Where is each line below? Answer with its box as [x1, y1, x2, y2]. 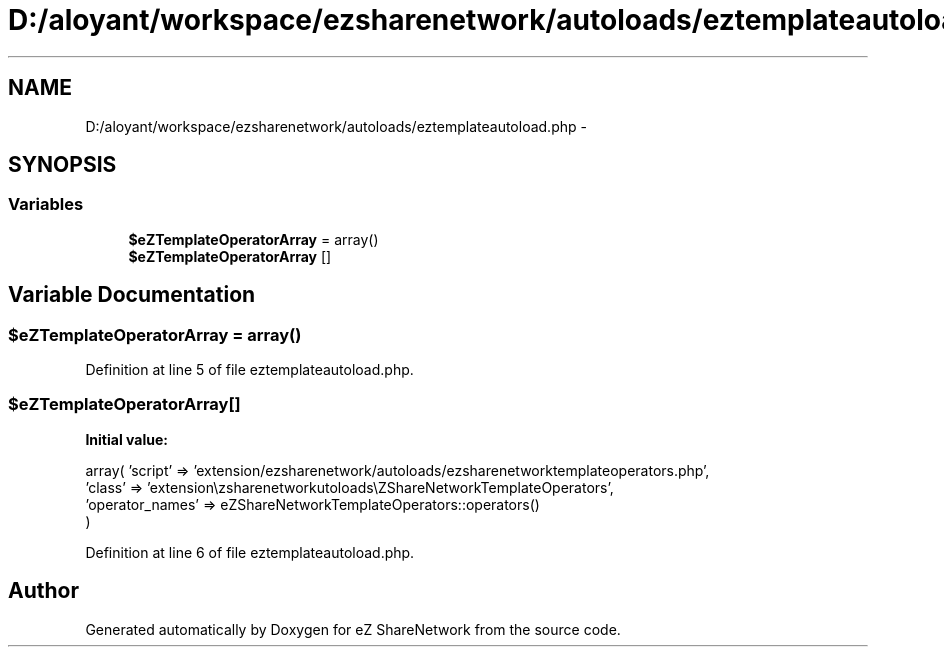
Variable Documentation [8, 282, 256, 308]
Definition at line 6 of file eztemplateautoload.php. [85, 543, 415, 561]
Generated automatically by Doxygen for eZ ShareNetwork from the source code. [85, 620, 621, 638]
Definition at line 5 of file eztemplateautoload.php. [85, 361, 414, 379]
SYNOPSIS [8, 152, 117, 178]
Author [8, 578, 79, 604]
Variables [8, 194, 84, 215]
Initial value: [85, 430, 168, 448]
